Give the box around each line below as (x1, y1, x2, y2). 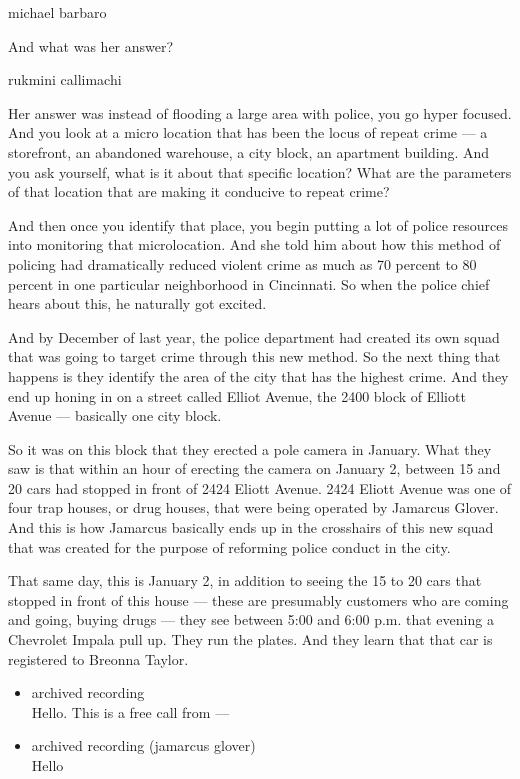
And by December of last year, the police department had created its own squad (8, 326, 500, 347)
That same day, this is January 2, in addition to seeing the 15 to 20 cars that (8, 570, 482, 591)
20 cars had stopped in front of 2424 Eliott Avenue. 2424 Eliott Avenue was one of (8, 477, 512, 498)
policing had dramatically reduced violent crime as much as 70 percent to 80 (8, 253, 477, 274)
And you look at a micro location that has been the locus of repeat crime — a (8, 122, 488, 143)
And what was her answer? (8, 35, 174, 56)
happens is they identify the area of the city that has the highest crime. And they (8, 365, 509, 386)
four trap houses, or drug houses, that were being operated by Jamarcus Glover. (8, 497, 499, 518)
